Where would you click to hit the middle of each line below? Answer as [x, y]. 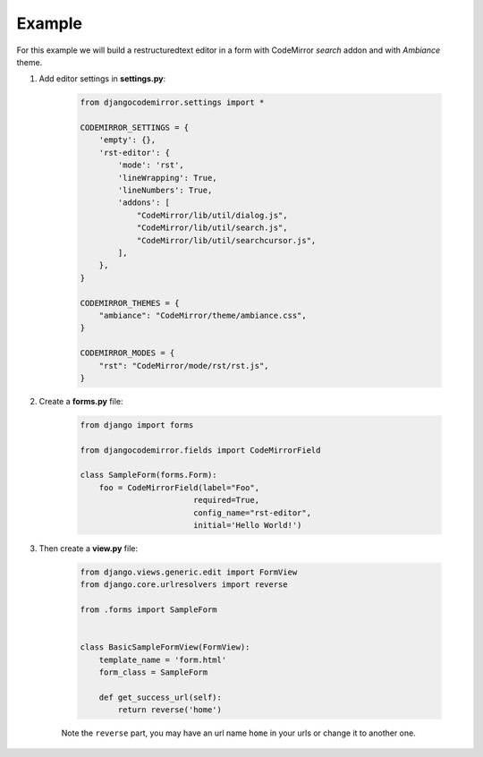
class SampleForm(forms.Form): [149, 475]
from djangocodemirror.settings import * [172, 102]
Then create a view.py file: [89, 548]
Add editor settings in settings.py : [102, 79]
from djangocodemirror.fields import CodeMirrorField [200, 450]
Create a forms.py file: [81, 401]
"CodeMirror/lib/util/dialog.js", [212, 215]
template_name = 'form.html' [163, 659]
